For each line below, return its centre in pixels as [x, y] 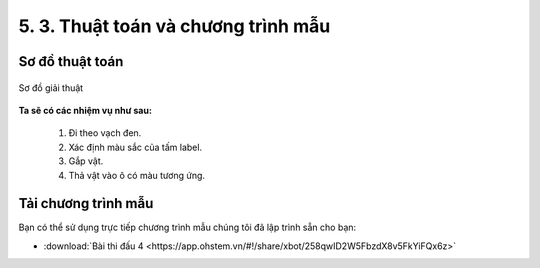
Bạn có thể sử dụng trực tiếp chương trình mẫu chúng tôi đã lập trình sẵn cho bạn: [187, 227]
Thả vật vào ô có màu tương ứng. [136, 175]
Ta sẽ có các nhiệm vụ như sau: [85, 110]
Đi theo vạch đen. [105, 133]
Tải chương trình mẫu [86, 203]
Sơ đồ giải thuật [51, 87]
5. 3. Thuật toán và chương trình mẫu [174, 26]
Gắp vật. [86, 161]
